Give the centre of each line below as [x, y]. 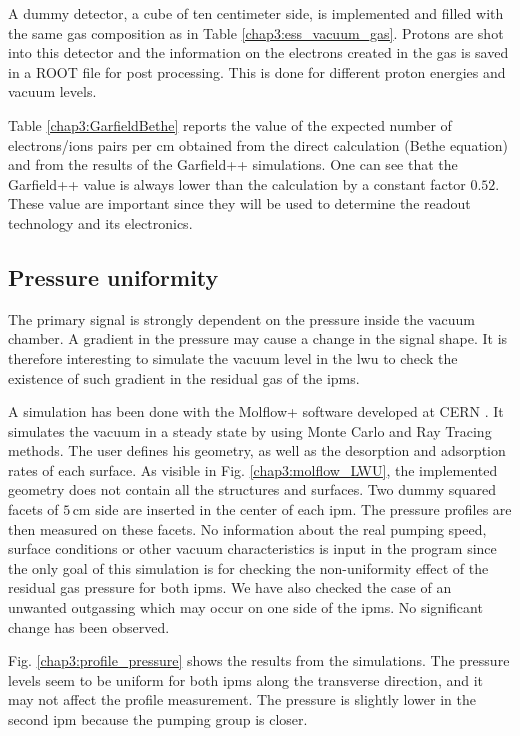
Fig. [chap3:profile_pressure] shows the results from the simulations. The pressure [259, 660]
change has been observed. [89, 626]
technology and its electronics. [100, 222]
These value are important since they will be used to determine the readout [239, 203]
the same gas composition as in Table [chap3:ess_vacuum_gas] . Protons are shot [256, 32]
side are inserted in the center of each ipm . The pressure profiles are [303, 509]
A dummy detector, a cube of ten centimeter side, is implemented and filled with [256, 13]
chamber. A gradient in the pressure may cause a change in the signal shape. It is [258, 338]
